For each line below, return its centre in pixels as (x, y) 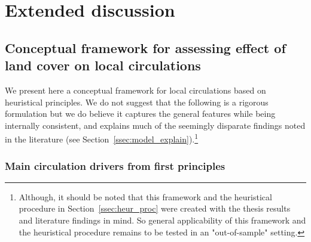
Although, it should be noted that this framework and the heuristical (145, 196)
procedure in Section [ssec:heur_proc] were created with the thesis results (155, 208)
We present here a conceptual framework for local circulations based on (135, 90)
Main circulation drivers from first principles (115, 165)
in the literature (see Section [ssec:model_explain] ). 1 (102, 138)
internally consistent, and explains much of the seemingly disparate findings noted (155, 125)
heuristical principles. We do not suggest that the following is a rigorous (137, 102)
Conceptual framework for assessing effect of (145, 47)
